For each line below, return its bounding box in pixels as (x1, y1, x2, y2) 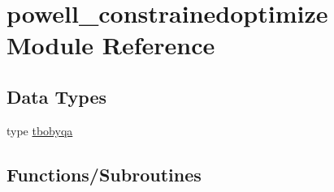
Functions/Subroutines (7, 161, 202, 186)
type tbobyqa (7, 122, 73, 139)
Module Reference (7, 28, 215, 62)
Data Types (7, 83, 106, 109)
